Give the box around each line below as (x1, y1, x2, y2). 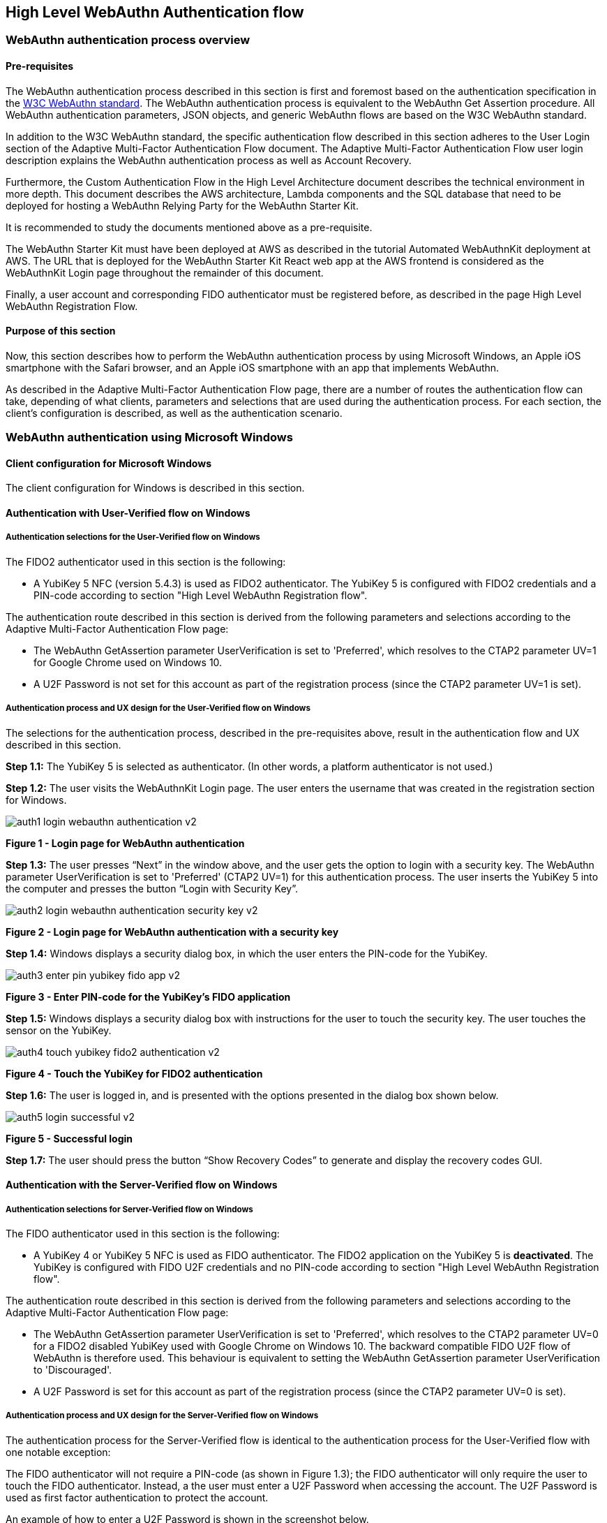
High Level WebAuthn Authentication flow (6, 3, 304, 21)
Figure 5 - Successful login (6, 1132, 133, 1145)
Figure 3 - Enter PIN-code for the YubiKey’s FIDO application (6, 990, 291, 1003)
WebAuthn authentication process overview (6, 33, 250, 47)
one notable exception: (6, 1445, 111, 1458)
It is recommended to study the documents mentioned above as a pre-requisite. (6, 221, 373, 233)
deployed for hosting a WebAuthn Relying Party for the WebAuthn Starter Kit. (6, 199, 359, 212)
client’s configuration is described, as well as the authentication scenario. (6, 406, 343, 419)
